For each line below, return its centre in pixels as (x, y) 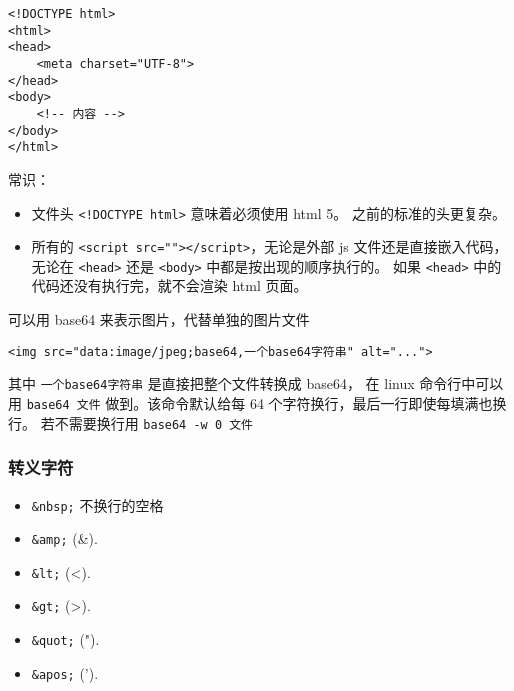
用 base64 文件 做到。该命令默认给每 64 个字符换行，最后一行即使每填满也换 (257, 402)
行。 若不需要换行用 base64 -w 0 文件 (131, 422)
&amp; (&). (64, 538)
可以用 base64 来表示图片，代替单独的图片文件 (159, 319)
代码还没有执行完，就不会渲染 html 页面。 (169, 285)
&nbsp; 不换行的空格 (97, 504)
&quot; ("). (65, 639)
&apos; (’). (65, 672)
